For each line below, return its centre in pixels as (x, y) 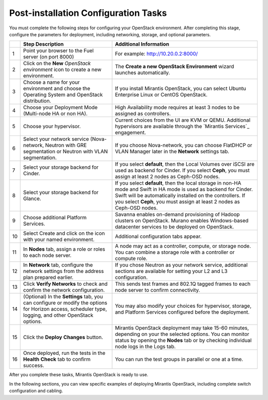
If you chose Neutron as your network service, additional (181, 265)
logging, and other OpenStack (58, 315)
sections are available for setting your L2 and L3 (171, 271)
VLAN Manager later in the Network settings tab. (172, 151)
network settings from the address (64, 271)
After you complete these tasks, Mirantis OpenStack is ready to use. (79, 375)
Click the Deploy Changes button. (63, 337)
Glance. (32, 199)
